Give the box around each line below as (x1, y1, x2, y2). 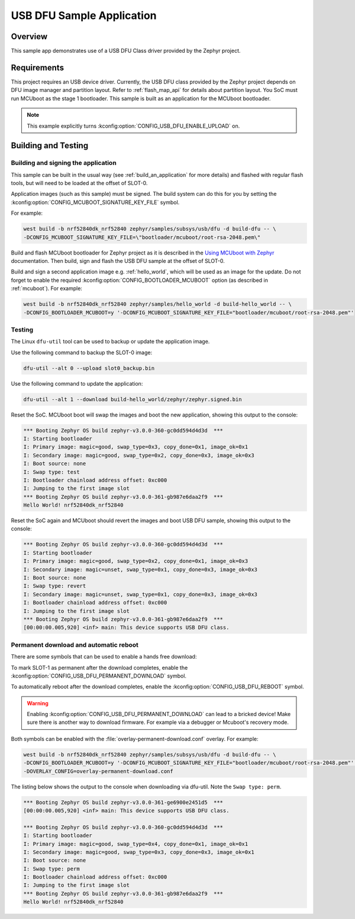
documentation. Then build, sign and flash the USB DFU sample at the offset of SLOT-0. (11, 257, 225, 264)
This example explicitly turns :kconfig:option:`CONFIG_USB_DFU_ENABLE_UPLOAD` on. (27, 122, 240, 129)
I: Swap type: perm (23, 865, 80, 872)
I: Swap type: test (23, 469, 80, 475)
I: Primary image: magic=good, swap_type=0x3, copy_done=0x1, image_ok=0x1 (23, 444, 248, 450)
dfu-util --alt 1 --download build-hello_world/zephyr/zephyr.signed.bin (23, 396, 242, 403)
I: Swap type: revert (23, 583, 86, 590)
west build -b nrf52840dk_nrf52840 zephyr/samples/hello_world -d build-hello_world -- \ (23, 301, 292, 308)
